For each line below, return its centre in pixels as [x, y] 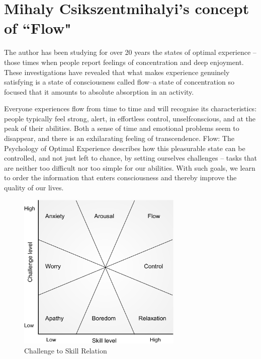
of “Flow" [38, 28]
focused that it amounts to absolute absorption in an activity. [99, 91]
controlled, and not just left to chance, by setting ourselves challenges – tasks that [131, 158]
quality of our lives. [34, 188]
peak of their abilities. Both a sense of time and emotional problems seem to [122, 128]
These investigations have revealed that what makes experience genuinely [117, 72]
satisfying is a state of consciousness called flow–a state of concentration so [119, 82]
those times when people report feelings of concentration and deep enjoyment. [124, 62]
